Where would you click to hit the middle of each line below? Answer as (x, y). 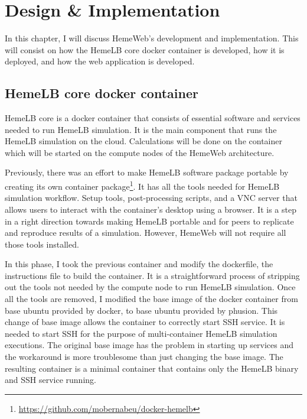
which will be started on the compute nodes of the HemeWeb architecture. (140, 152)
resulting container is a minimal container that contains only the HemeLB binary (152, 368)
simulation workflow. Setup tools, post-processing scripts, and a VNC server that (151, 198)
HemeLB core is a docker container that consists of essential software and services (153, 118)
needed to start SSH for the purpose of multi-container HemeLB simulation (141, 333)
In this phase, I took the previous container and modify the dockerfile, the (139, 264)
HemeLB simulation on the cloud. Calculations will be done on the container (143, 141)
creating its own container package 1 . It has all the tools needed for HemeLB (142, 185)
